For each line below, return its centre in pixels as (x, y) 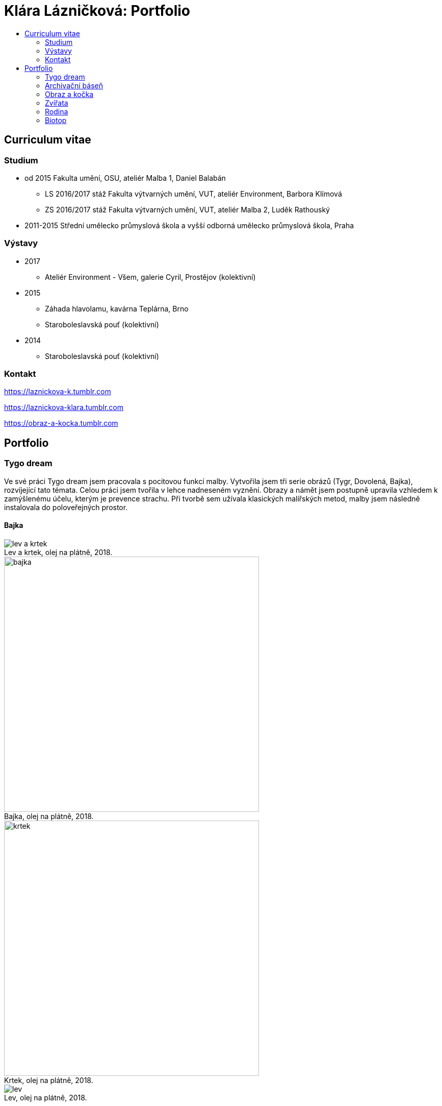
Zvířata (57, 103)
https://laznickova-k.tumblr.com (58, 392)
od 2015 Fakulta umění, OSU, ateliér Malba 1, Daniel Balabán (125, 178)
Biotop (56, 120)
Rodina (57, 111)
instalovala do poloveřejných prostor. (66, 507)
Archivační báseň (74, 85)
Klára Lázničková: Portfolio (97, 11)
